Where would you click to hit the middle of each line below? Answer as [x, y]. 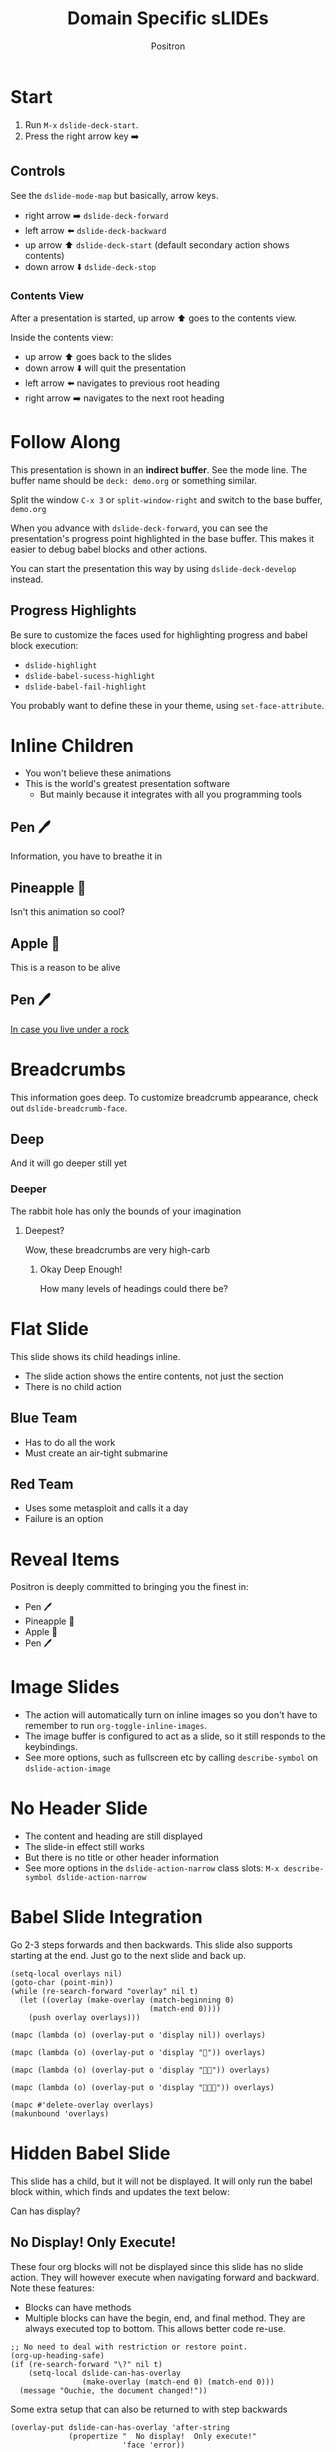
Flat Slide [50, 1328]
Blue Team [44, 1418]
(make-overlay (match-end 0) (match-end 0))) [178, 2382]
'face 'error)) [153, 2445]
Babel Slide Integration [106, 1917]
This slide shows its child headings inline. [95, 1356]
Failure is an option [64, 1519]
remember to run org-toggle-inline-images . [116, 1726]
